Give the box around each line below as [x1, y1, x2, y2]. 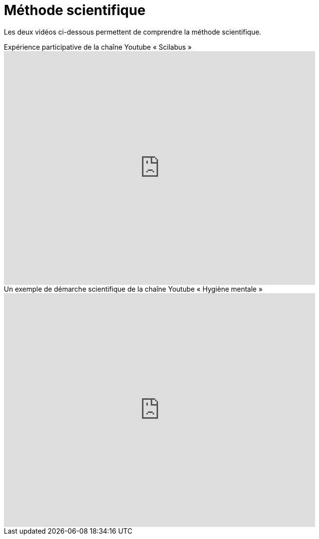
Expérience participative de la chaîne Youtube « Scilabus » [4, 42, 192, 51]
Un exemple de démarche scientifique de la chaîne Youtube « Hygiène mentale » [4, 284, 263, 293]
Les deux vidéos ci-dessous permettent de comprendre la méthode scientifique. [4, 27, 262, 36]
